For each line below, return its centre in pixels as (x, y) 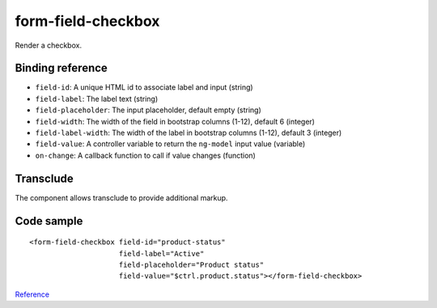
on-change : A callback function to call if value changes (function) (146, 155)
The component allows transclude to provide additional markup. (121, 197)
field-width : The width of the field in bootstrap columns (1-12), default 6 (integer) (175, 121)
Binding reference (62, 68)
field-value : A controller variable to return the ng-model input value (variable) (170, 144)
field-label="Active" (161, 253)
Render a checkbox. (49, 45)
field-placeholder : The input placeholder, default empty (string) (148, 110)
